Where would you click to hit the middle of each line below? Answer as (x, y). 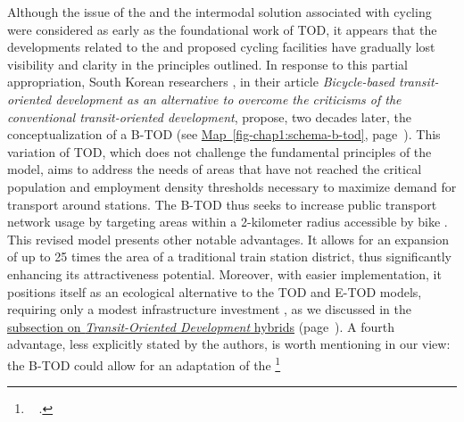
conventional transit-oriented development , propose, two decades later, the (209, 116)
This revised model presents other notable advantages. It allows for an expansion (228, 239)
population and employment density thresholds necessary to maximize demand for (232, 186)
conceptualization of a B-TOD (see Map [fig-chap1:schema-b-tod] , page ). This (224, 134)
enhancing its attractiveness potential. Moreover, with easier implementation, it (224, 273)
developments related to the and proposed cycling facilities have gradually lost (221, 47)
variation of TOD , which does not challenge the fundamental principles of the (220, 151)
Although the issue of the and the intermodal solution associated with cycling (220, 12)
